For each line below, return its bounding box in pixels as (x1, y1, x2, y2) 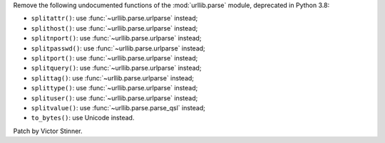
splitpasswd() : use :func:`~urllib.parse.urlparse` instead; (31, 43, 206, 53)
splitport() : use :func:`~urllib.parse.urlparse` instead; (31, 53, 198, 62)
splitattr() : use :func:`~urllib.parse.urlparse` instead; (31, 14, 198, 23)
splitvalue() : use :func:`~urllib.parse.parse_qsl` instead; (31, 103, 206, 112)
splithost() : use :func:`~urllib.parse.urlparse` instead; (31, 23, 198, 32)
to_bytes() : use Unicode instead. (31, 114, 135, 122)
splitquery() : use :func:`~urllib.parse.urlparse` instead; (31, 64, 202, 73)
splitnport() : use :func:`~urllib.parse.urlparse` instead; (31, 34, 202, 43)
